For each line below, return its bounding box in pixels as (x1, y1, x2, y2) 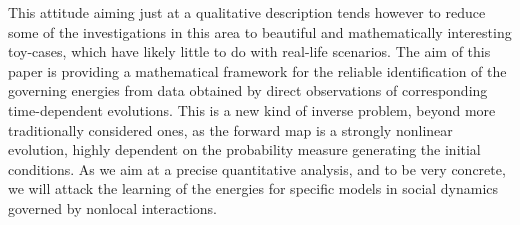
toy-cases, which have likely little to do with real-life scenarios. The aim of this (8, 41, 491, 62)
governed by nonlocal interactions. (8, 197, 218, 218)
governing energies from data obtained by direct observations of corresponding (8, 80, 488, 101)
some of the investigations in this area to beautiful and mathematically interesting (8, 21, 512, 42)
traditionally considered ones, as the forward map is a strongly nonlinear (8, 119, 453, 140)
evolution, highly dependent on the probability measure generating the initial (8, 139, 481, 160)
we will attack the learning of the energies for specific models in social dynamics (8, 178, 499, 199)
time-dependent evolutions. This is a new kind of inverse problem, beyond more (8, 99, 496, 120)
